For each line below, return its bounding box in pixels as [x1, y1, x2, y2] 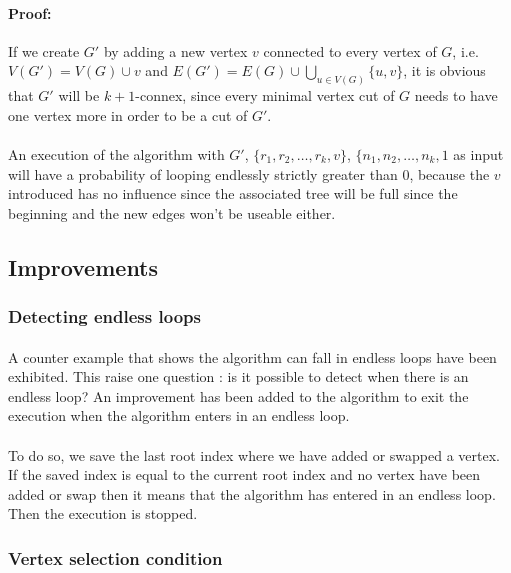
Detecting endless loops [8, 304, 201, 329]
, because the [409, 163, 490, 184]
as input [453, 144, 504, 165]
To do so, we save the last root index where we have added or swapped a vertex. [8, 444, 500, 465]
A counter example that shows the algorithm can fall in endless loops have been [8, 346, 497, 367]
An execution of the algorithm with [8, 144, 225, 165]
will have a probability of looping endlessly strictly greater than [8, 163, 398, 184]
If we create [8, 40, 80, 61]
